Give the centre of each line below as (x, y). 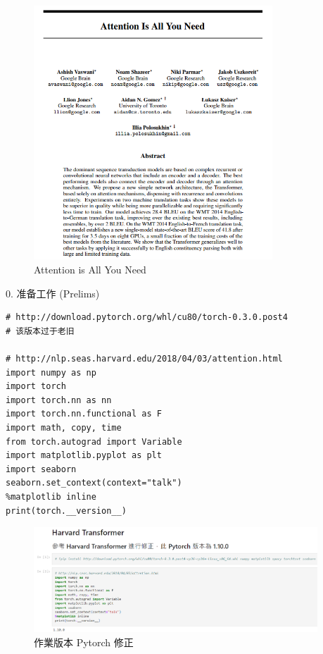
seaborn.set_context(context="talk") (94, 483)
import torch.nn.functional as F (84, 414)
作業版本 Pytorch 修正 (84, 642)
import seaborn (41, 469)
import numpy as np (51, 372)
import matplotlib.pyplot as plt (84, 456)
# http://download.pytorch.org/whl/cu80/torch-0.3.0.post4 (147, 317)
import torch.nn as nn (59, 400)
